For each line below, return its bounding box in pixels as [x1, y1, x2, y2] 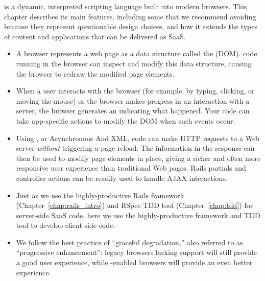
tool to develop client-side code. [16, 220, 115, 230]
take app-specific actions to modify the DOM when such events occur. [16, 115, 235, 126]
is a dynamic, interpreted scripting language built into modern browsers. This [4, 1, 247, 11]
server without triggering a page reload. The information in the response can [16, 143, 255, 153]
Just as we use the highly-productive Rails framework [16, 190, 184, 200]
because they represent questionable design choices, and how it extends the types [4, 21, 258, 32]
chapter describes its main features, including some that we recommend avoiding [4, 11, 256, 21]
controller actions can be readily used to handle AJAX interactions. [16, 172, 228, 183]
